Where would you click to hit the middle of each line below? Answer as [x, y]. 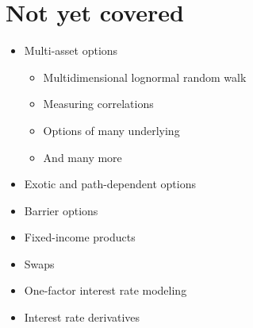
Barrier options [61, 210]
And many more [82, 157]
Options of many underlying [111, 130]
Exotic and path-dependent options [110, 184]
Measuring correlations [98, 104]
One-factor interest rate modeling [105, 290]
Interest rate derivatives [82, 317]
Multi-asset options [71, 50]
